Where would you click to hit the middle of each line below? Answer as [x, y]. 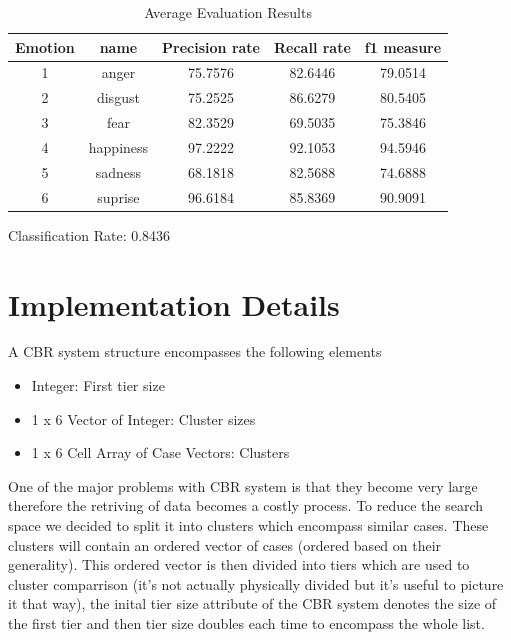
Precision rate [211, 46]
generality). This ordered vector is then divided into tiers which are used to [239, 564]
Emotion [45, 46]
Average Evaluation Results [228, 12]
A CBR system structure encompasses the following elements [195, 351]
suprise [118, 196]
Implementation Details [174, 303]
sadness [118, 171]
